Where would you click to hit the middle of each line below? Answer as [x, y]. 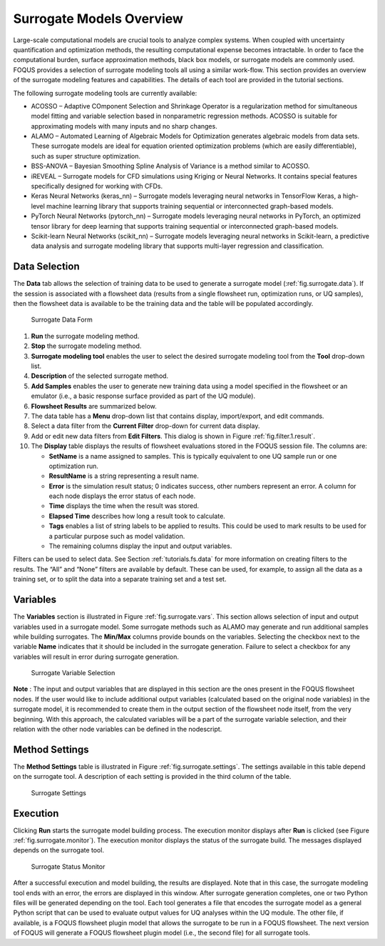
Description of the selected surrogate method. [100, 376]
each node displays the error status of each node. [122, 496]
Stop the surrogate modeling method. [86, 346]
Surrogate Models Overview [98, 19]
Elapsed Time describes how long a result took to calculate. [137, 516]
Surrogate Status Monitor [68, 866]
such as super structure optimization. [86, 156]
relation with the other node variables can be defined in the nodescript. [118, 730]
